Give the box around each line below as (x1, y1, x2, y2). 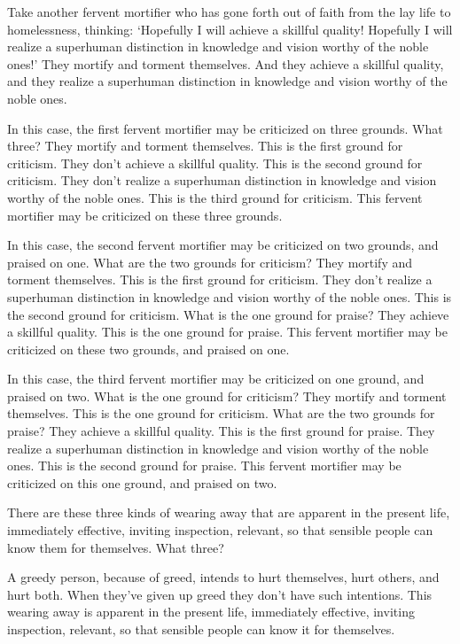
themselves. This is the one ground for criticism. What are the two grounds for (7, 404, 435, 423)
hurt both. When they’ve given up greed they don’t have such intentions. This (7, 585, 433, 603)
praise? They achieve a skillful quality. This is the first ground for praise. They (7, 422, 435, 440)
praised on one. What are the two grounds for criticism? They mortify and (7, 252, 413, 271)
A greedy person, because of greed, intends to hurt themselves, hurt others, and (7, 568, 440, 586)
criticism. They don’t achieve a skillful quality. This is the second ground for (7, 153, 423, 172)
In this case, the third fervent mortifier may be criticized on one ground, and (7, 369, 425, 388)
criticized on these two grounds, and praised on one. (7, 339, 290, 358)
